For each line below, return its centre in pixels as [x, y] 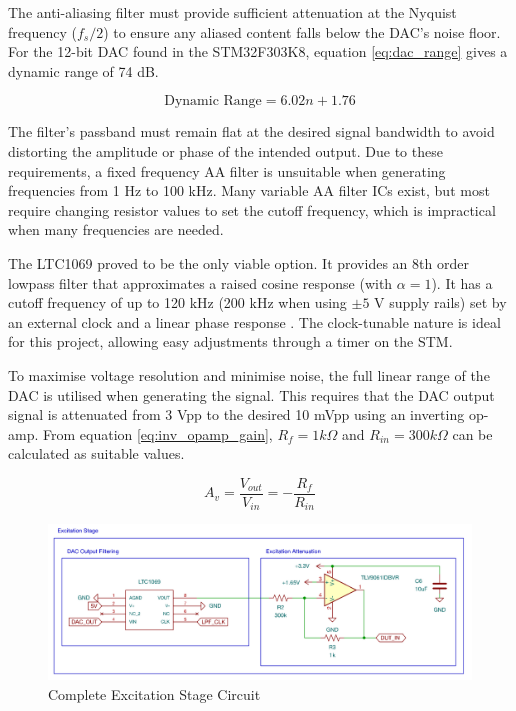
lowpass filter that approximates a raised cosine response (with [200, 282]
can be [472, 433]
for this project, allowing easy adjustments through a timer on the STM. [230, 341]
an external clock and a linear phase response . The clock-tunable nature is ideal [254, 321]
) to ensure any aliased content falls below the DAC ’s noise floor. [302, 31]
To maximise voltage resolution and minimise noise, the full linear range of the [249, 374]
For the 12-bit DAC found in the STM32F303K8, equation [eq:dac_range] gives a [258, 51]
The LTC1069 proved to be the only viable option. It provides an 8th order [238, 262]
